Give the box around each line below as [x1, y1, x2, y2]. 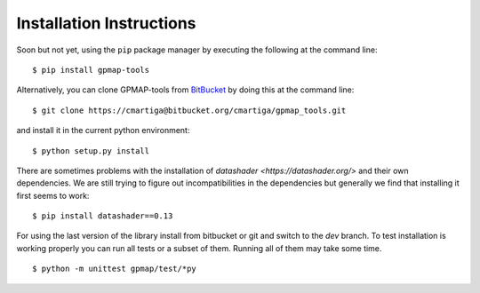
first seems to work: [16, 190, 90, 201]
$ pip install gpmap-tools [32, 65, 150, 75]
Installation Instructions [16, 13, 196, 33]
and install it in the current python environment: [16, 125, 190, 136]
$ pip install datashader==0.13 [32, 211, 173, 221]
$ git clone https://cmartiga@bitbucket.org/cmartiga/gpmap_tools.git [32, 105, 347, 115]
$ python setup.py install [32, 146, 150, 155]
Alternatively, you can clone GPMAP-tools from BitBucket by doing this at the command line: [16, 84, 355, 95]
